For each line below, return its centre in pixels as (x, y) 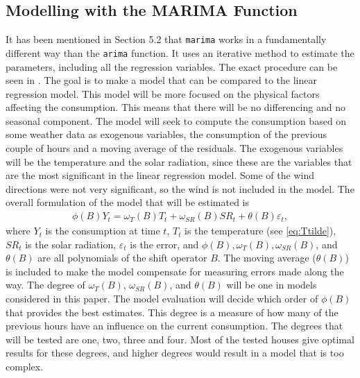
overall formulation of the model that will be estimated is (128, 202)
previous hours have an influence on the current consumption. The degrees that (174, 326)
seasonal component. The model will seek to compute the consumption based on (176, 120)
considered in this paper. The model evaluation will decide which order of (162, 299)
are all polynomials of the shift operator (122, 258)
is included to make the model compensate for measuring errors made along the (175, 271)
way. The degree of (45, 285)
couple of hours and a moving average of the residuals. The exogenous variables (174, 148)
